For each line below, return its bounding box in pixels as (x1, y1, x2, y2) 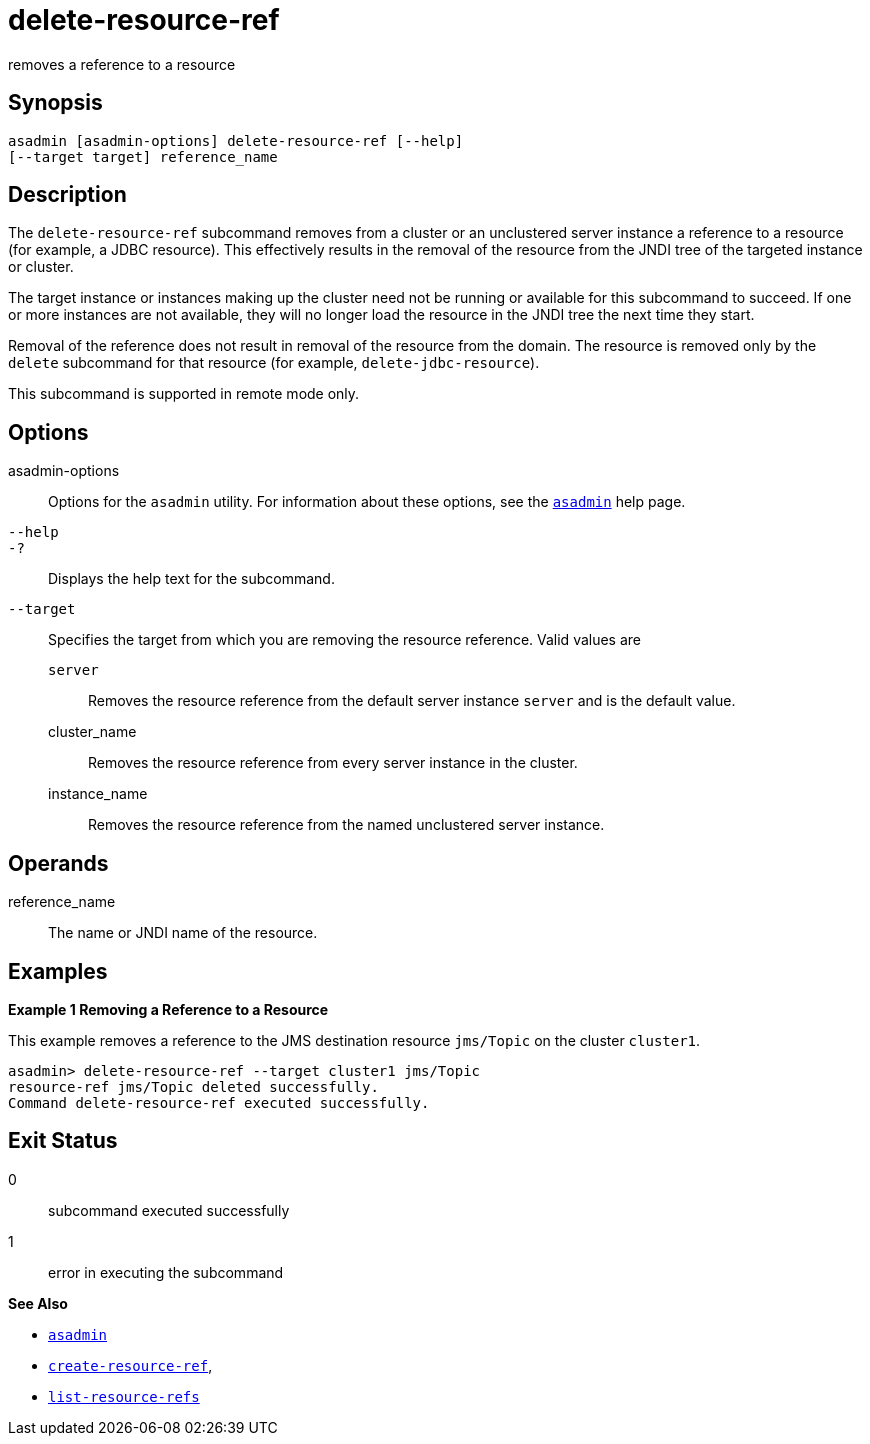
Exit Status (8, 1128, 118, 1154)
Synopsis (8, 90, 103, 116)
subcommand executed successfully (48, 1201, 290, 1219)
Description (8, 182, 127, 208)
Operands (8, 850, 109, 876)
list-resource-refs (48, 1388, 200, 1405)
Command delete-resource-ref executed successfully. (8, 1094, 430, 1111)
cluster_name (48, 723, 137, 741)
